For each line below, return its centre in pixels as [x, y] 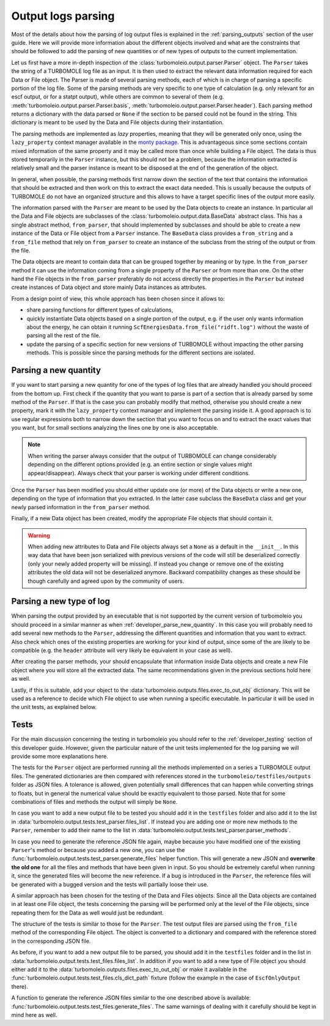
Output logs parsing [63, 16]
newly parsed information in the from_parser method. [81, 507]
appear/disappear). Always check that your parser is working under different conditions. [139, 473]
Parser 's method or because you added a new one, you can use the [98, 850]
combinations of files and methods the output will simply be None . [94, 802]
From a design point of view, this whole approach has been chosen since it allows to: [118, 298]
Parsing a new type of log [61, 601]
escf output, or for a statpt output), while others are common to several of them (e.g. [118, 97]
